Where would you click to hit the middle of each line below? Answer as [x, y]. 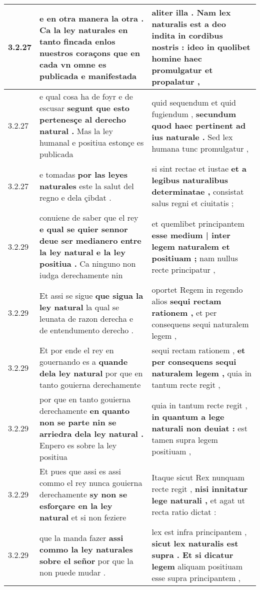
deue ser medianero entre [90, 240]
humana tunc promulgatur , [200, 148]
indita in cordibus [187, 35]
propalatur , [176, 81]
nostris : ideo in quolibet [201, 47]
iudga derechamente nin [81, 275]
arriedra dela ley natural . [92, 434]
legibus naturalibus [190, 180]
